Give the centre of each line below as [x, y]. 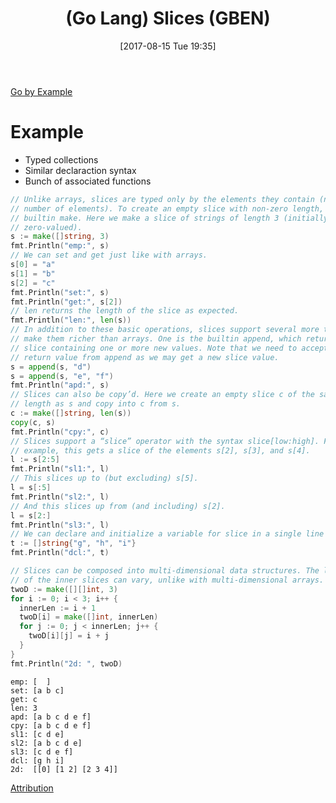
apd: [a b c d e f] [51, 717]
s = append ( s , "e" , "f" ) [62, 376]
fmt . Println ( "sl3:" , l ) [60, 525]
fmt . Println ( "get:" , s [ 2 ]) [66, 302]
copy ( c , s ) [33, 422]
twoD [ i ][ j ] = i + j [69, 636]
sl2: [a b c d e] [46, 743]
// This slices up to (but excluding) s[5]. [104, 478]
